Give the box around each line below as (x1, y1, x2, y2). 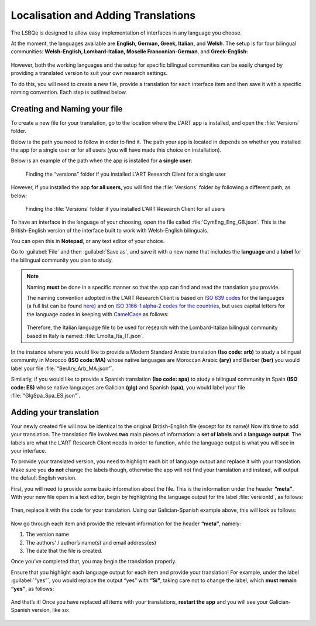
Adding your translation (11, 407, 99, 417)
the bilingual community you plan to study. (11, 256, 114, 264)
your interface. (11, 447, 47, 454)
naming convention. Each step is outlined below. (11, 88, 128, 95)
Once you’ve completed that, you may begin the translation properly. (11, 558, 177, 565)
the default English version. (11, 474, 77, 481)
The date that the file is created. (25, 547, 102, 554)
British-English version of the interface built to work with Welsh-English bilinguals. (11, 227, 209, 234)
